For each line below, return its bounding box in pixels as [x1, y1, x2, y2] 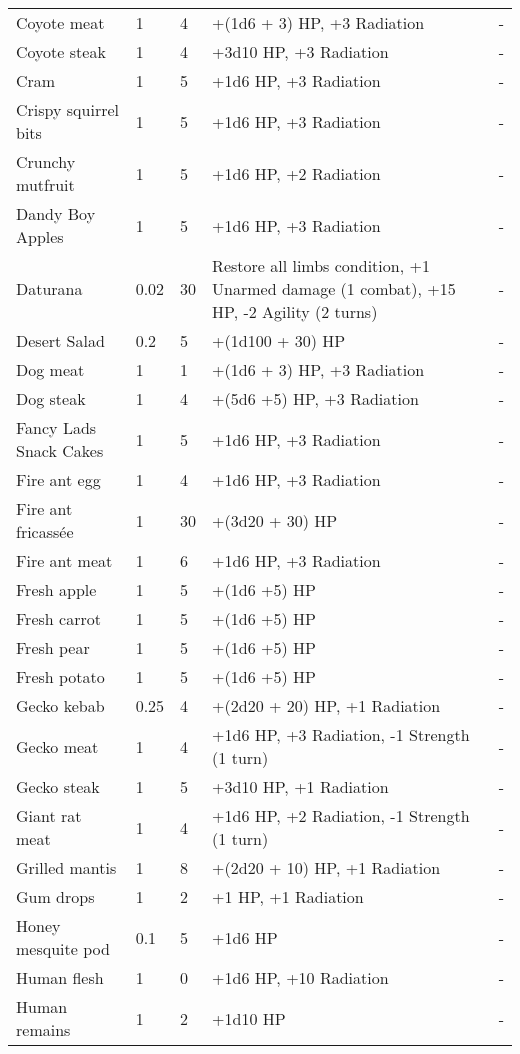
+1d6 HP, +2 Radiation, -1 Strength [212, 804, 470, 827]
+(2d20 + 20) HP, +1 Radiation [212, 694, 441, 717]
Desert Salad [16, 329, 105, 352]
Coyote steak [16, 40, 106, 63]
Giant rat [16, 804, 82, 827]
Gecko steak [16, 775, 100, 798]
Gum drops [16, 885, 95, 908]
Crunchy [16, 150, 76, 173]
